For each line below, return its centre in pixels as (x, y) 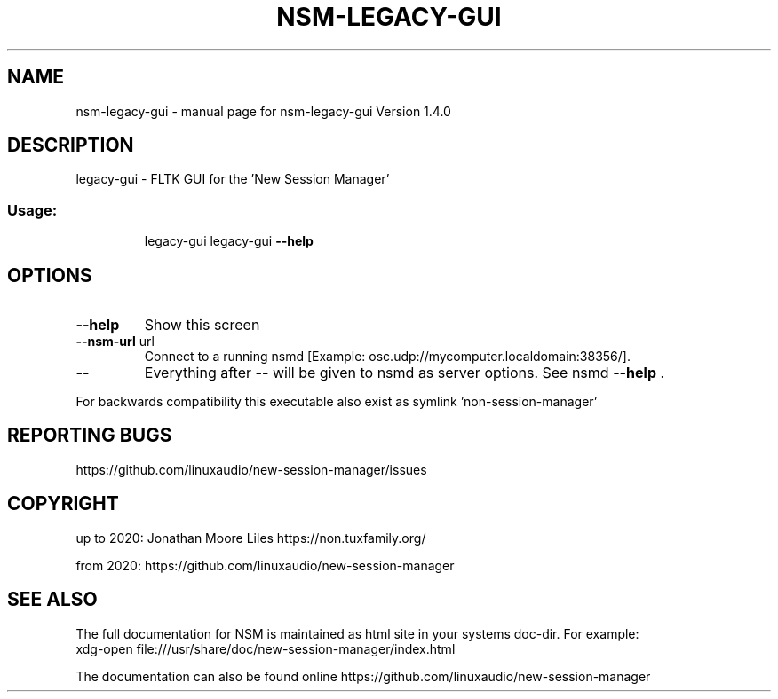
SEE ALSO (52, 600)
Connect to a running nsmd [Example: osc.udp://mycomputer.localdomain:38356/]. (387, 357)
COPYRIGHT (63, 504)
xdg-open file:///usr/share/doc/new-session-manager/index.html (266, 648)
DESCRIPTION (71, 145)
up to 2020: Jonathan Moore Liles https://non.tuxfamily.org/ (251, 538)
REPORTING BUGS (90, 436)
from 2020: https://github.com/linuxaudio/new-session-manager (265, 565)
